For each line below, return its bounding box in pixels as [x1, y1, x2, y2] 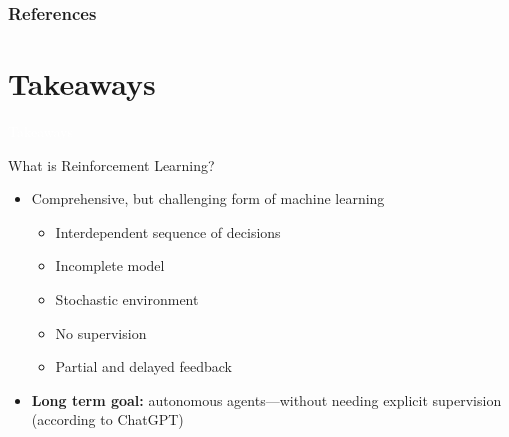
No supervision [55, 322, 147, 343]
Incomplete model [55, 255, 165, 276]
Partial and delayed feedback [55, 356, 233, 377]
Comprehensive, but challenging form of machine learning [31, 188, 385, 209]
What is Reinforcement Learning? [8, 154, 215, 175]
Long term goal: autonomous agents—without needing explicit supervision [31, 389, 502, 410]
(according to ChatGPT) [31, 409, 184, 430]
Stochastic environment [55, 288, 199, 309]
